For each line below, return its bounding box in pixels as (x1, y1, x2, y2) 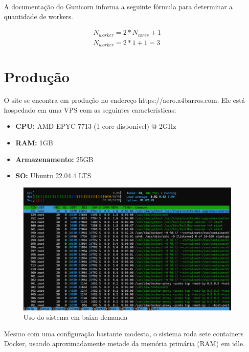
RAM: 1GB (15, 138, 53, 148)
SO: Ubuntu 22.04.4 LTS (15, 170, 91, 181)
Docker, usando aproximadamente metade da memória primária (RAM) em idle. (4, 338, 245, 348)
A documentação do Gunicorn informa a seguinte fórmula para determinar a (4, 1, 233, 11)
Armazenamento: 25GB (15, 154, 93, 164)
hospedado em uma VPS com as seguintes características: (4, 104, 176, 115)
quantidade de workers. (4, 11, 73, 21)
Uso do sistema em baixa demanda (23, 312, 128, 322)
